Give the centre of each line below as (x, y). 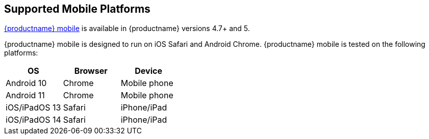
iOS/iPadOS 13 (33, 108)
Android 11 (25, 95)
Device (148, 71)
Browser (91, 71)
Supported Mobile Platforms (77, 9)
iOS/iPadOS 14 (33, 120)
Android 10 (26, 83)
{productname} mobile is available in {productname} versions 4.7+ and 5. (127, 29)
